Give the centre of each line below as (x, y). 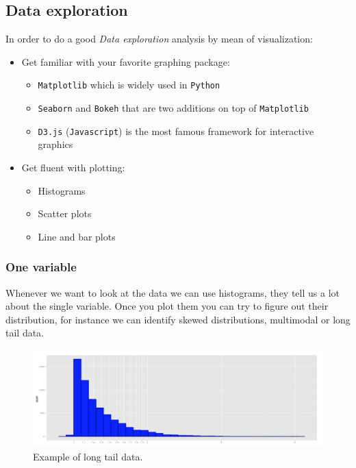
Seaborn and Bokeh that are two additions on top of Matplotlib (173, 108)
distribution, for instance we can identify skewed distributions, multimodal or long (178, 319)
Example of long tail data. (88, 456)
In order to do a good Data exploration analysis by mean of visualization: (159, 39)
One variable (41, 267)
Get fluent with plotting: (73, 167)
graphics (55, 144)
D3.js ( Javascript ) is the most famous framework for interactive (176, 131)
